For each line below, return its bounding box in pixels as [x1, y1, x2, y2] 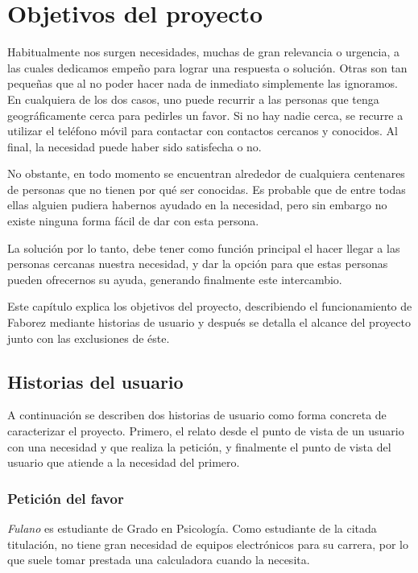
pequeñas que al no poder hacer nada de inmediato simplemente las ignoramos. [7, 75, 398, 92]
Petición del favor [7, 488, 124, 508]
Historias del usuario [7, 369, 184, 394]
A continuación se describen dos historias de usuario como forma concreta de [7, 406, 387, 423]
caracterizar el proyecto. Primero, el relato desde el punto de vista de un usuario [7, 423, 404, 439]
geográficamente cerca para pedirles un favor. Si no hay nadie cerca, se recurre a [7, 106, 404, 123]
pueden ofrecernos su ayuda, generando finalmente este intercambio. [7, 270, 342, 287]
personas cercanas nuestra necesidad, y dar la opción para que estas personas [7, 255, 388, 272]
